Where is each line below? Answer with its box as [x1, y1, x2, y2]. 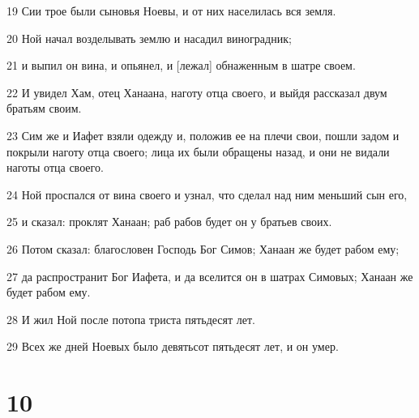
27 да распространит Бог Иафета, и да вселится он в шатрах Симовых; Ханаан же [6, 267, 413, 284]
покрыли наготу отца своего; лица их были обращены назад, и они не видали [6, 143, 390, 160]
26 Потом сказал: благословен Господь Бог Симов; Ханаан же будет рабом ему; [6, 240, 400, 257]
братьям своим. [6, 100, 82, 117]
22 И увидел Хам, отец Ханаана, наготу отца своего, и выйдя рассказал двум [6, 83, 387, 100]
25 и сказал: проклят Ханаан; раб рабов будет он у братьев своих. [6, 213, 332, 230]
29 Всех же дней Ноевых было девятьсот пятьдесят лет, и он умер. [6, 338, 339, 355]
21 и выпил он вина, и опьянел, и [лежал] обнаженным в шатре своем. [6, 57, 356, 74]
